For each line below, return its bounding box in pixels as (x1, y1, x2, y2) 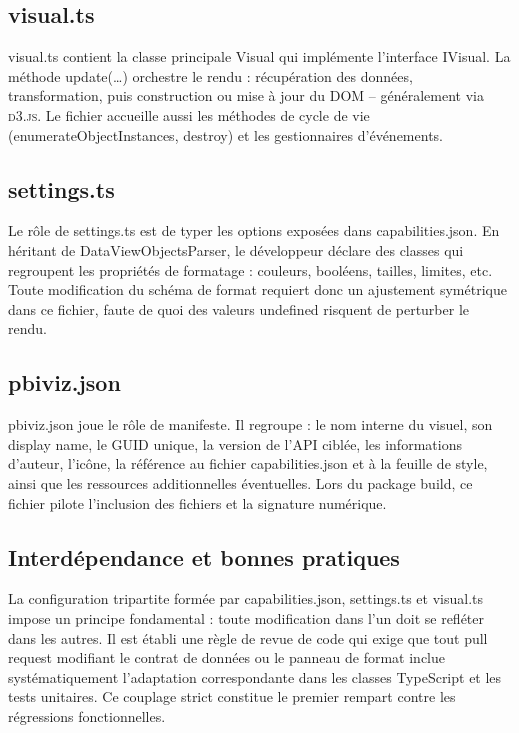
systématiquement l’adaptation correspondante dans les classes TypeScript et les (8, 666, 502, 687)
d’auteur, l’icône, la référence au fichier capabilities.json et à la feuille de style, (8, 453, 488, 474)
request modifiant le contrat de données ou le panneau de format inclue (8, 647, 445, 668)
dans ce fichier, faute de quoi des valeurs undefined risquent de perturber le (8, 298, 470, 319)
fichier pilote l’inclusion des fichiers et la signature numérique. (8, 492, 387, 513)
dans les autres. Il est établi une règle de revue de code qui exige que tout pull (8, 627, 488, 648)
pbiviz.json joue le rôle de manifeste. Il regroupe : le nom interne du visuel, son (8, 414, 493, 435)
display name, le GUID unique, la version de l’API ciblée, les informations (8, 433, 462, 454)
